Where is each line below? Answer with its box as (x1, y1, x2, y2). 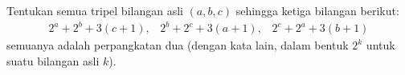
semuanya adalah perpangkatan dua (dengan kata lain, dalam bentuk (6, 37, 349, 53)
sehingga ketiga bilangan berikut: (235, 2, 399, 18)
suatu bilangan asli (6, 52, 100, 69)
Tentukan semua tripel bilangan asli (6, 2, 183, 18)
